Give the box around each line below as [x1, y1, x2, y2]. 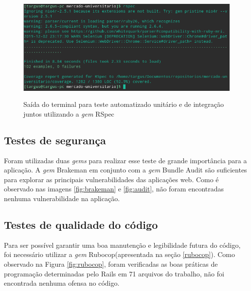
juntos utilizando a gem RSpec [23, 108, 114, 119]
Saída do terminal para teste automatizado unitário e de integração [23, 99, 224, 109]
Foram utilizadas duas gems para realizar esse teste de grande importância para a [4, 155, 247, 165]
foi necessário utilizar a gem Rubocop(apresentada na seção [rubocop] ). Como [4, 249, 235, 259]
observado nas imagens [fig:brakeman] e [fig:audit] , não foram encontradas [4, 184, 224, 194]
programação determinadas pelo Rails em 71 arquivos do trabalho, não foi [4, 268, 224, 278]
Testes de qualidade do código [4, 217, 158, 232]
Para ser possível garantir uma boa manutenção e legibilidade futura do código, [4, 240, 241, 250]
